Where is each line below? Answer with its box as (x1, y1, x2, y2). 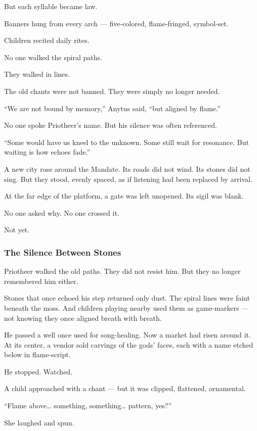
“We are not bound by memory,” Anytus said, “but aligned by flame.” (4, 103, 221, 113)
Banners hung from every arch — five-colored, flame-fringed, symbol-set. (4, 18, 229, 28)
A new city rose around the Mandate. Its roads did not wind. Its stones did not (4, 163, 250, 174)
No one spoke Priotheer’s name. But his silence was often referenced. (4, 120, 217, 130)
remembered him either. (4, 275, 78, 286)
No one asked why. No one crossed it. (4, 207, 119, 218)
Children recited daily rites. (4, 35, 90, 45)
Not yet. (4, 224, 30, 235)
